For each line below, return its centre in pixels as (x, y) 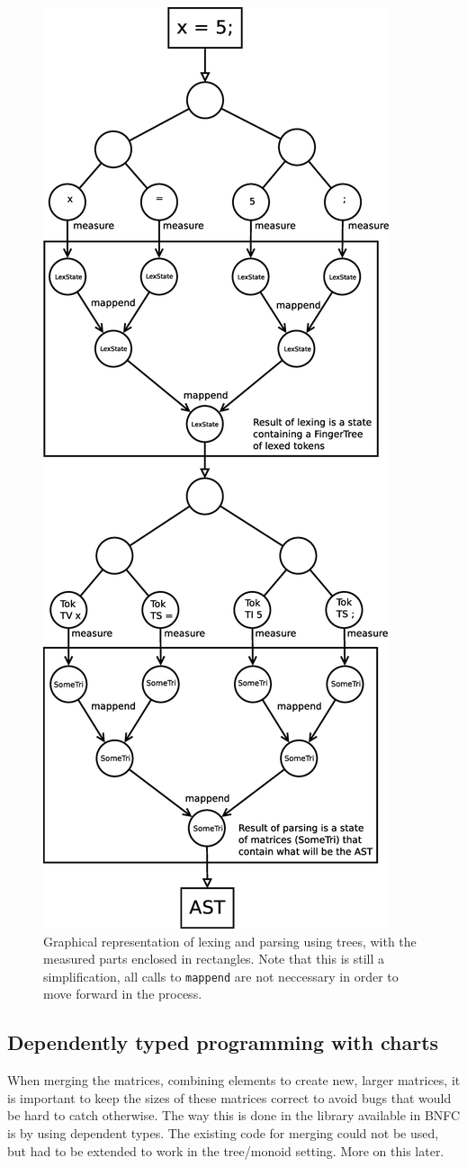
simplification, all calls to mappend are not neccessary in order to (221, 976)
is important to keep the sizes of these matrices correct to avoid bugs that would (229, 1097)
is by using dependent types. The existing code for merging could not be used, (223, 1133)
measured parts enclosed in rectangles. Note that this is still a (214, 959)
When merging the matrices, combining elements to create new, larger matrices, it (234, 1080)
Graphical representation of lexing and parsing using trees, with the (230, 941)
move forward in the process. (123, 994)
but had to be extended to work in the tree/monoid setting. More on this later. (226, 1150)
